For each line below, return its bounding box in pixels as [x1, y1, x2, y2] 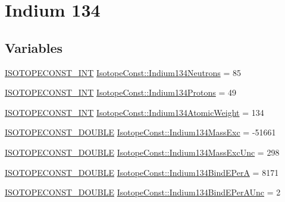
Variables [5, 38, 63, 56]
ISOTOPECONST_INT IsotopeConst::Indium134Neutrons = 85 [5, 66, 241, 78]
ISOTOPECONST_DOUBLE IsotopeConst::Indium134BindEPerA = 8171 [5, 166, 279, 178]
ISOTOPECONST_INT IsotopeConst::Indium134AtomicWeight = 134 [5, 106, 264, 118]
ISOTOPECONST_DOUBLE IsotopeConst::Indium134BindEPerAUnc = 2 [5, 186, 281, 198]
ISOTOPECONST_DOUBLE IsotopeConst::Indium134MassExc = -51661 [5, 126, 276, 138]
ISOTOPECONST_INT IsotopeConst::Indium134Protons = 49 [5, 86, 237, 99]
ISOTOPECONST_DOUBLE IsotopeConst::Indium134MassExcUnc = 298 [5, 146, 280, 158]
